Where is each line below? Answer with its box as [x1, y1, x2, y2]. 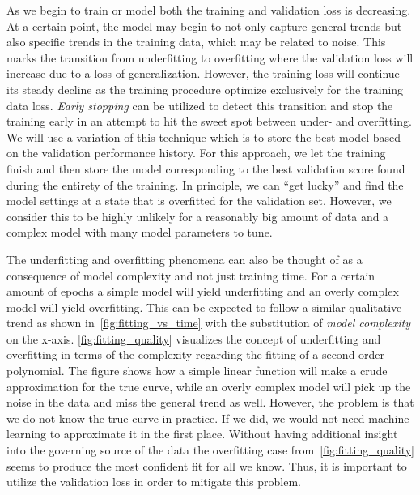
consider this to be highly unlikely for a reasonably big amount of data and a [6, 207, 389, 224]
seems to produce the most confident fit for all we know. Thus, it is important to [6, 457, 407, 474]
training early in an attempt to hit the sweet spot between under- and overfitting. [6, 113, 412, 130]
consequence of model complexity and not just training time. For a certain [6, 267, 375, 284]
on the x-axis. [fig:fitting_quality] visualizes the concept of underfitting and [6, 330, 381, 347]
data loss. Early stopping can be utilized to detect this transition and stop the [6, 96, 393, 113]
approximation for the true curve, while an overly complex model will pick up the [6, 378, 411, 395]
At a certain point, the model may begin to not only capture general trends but [6, 17, 402, 34]
